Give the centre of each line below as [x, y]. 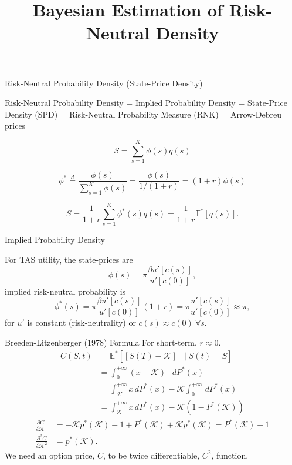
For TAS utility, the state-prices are [69, 259]
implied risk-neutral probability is [65, 291]
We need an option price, [50, 455]
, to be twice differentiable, [151, 455]
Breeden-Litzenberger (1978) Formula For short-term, [101, 342]
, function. [230, 455]
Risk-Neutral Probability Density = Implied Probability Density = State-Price [146, 103]
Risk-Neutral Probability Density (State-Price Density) [104, 83]
